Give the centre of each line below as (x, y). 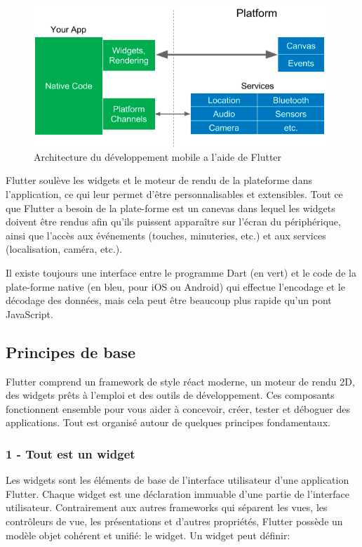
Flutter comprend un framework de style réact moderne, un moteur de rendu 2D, (180, 381)
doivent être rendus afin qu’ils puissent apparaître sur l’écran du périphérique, (173, 222)
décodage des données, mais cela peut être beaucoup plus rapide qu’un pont (169, 300)
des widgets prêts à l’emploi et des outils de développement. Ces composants (170, 395)
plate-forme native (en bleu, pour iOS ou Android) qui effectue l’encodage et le (175, 286)
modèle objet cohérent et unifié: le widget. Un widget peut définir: (148, 535)
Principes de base (71, 351)
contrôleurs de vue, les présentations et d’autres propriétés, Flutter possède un (174, 521)
